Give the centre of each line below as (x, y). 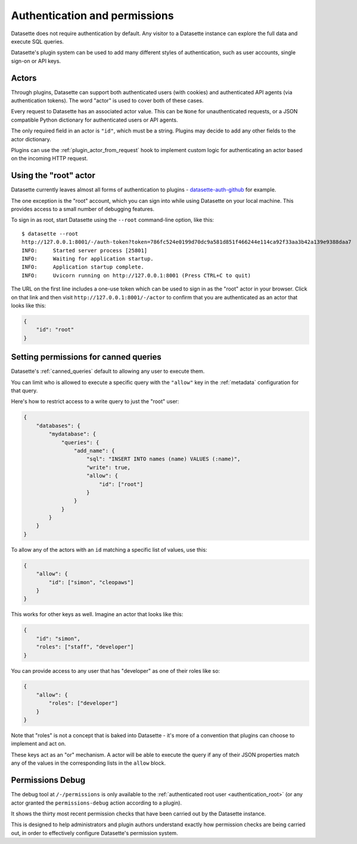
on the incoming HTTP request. (49, 159)
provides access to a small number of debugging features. (83, 209)
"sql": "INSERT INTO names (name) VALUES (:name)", (164, 459)
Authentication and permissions (92, 16)
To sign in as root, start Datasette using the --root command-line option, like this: (113, 220)
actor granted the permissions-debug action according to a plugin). (96, 803)
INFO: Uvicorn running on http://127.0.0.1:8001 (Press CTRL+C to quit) (136, 275)
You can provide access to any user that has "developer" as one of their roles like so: (116, 670)
